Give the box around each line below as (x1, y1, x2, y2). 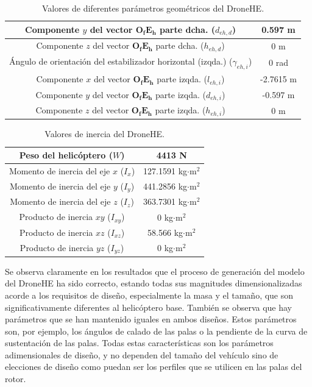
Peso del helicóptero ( (19, 149, 113, 161)
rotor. (5, 372, 26, 385)
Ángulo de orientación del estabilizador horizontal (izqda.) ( (9, 55, 233, 67)
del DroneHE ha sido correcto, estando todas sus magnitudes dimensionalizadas (5, 277, 302, 289)
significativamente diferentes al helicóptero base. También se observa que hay (5, 300, 292, 313)
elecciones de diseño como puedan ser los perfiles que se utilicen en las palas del (5, 360, 302, 373)
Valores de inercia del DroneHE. (44, 127, 165, 140)
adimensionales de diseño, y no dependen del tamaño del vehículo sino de (5, 348, 278, 361)
